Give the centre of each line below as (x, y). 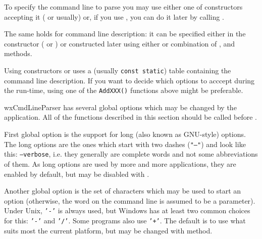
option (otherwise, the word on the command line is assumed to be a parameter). (130, 200)
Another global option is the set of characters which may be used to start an (123, 191)
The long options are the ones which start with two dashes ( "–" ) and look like (125, 144)
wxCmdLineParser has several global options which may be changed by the (120, 107)
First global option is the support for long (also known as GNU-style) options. (125, 134)
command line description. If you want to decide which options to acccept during (129, 80)
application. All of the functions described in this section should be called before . (131, 117)
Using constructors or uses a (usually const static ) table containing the (118, 70)
